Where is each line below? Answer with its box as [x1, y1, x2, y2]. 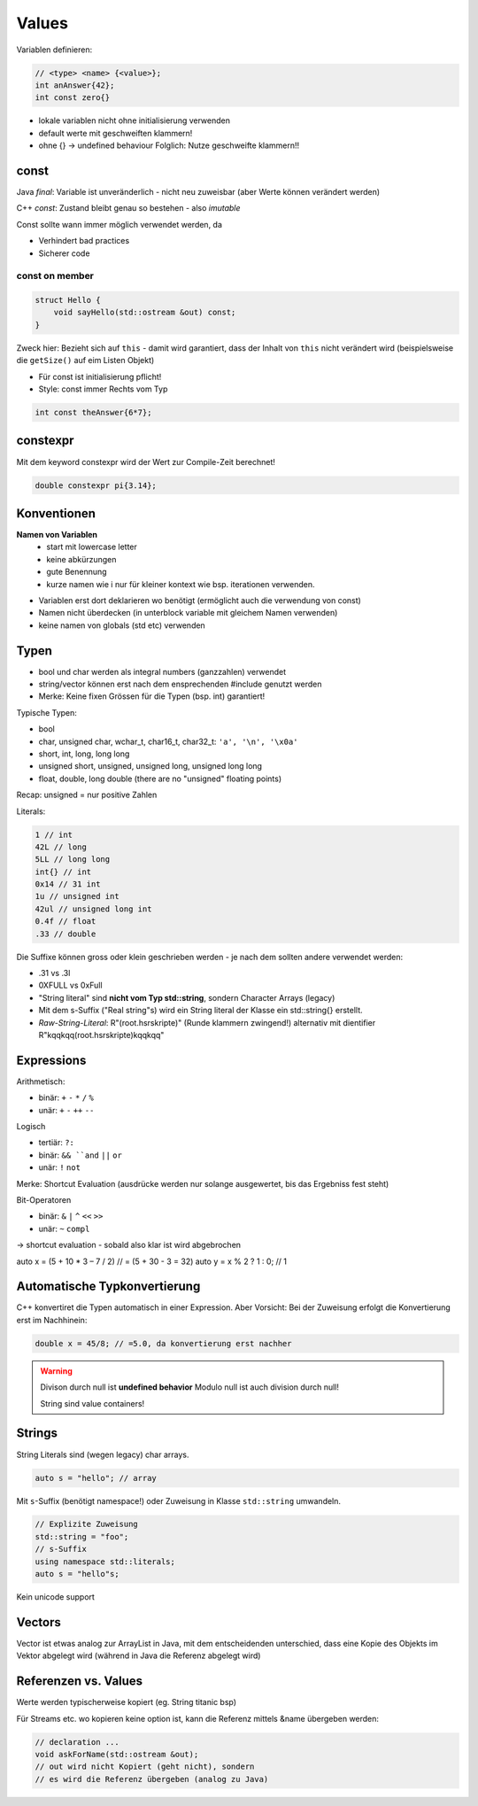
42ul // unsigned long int [35, 903, 152, 914]
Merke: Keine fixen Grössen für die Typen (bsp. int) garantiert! [38, 691, 266, 701]
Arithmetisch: [16, 1076, 66, 1087]
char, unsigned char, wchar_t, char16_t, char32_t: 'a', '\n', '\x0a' [38, 736, 298, 747]
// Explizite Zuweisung [35, 1519, 139, 1530]
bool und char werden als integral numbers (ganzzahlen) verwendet [38, 666, 287, 677]
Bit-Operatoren [16, 1195, 72, 1205]
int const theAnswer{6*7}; [35, 407, 152, 418]
